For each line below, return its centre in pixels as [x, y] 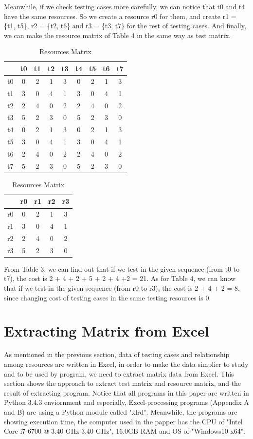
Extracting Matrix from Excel [107, 331]
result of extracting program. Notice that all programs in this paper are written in [126, 392]
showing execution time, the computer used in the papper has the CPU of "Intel [123, 421]
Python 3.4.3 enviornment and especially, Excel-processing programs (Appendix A [126, 402]
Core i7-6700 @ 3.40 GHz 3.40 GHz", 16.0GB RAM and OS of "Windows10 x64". [125, 431]
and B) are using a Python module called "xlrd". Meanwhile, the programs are [121, 411]
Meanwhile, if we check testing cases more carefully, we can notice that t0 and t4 [125, 6]
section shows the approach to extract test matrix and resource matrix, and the [123, 383]
